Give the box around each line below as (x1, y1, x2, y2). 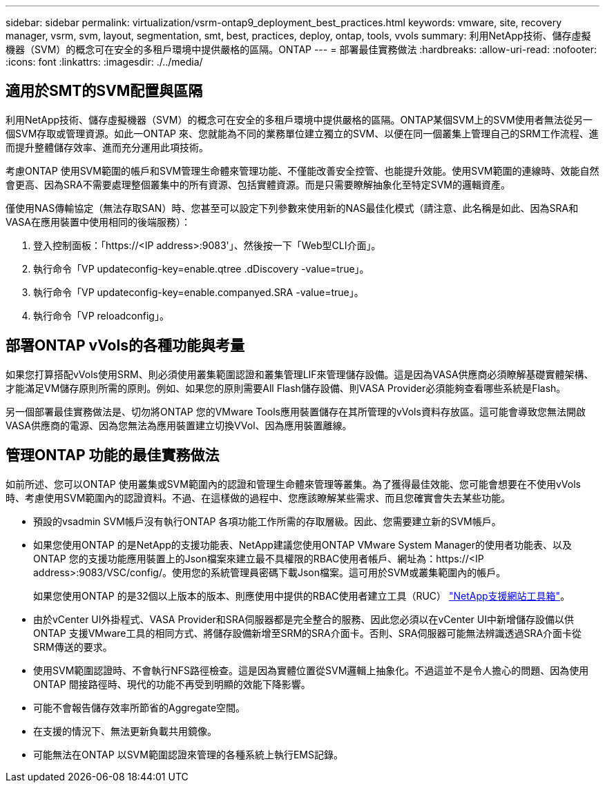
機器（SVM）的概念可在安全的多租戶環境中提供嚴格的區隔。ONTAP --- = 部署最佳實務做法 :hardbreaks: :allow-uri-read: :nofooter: (6, 43, 597, 55)
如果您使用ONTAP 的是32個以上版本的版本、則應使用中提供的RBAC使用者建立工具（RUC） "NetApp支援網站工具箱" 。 (33, 589, 570, 602)
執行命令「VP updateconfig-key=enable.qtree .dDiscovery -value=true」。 (33, 262, 369, 275)
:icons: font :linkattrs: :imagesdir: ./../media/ (6, 56, 203, 68)
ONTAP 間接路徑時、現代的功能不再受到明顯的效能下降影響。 (33, 678, 311, 690)
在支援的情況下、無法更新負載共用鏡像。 (33, 725, 217, 737)
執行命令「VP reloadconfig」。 (33, 309, 169, 322)
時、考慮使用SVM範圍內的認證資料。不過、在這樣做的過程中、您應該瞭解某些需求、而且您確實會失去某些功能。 (6, 491, 511, 504)
